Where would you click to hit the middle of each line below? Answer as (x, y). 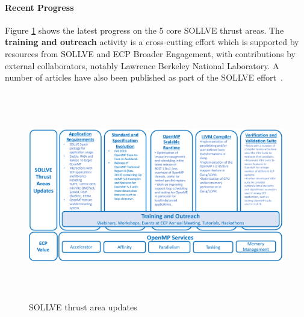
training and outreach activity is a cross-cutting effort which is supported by (152, 42)
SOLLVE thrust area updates (83, 307)
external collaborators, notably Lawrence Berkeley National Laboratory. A (142, 65)
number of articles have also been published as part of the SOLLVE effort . (144, 77)
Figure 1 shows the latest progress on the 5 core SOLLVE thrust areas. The (144, 30)
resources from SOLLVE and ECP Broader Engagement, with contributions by (150, 53)
